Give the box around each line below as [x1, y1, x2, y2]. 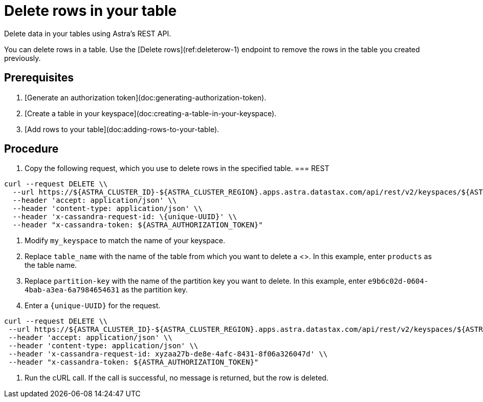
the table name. [25, 261, 77, 270]
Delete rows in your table [4, 2, 177, 19]
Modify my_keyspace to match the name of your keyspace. [25, 236, 225, 245]
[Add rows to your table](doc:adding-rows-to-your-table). [25, 124, 219, 134]
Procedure [4, 142, 59, 156]
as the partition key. [121, 285, 188, 294]
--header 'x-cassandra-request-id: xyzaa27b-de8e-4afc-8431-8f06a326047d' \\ [8, 350, 328, 358]
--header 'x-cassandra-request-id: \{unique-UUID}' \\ [12, 213, 237, 221]
